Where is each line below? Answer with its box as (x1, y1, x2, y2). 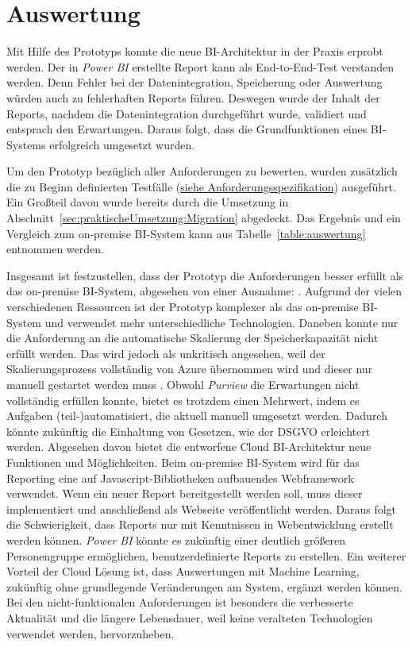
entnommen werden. (6, 241, 104, 257)
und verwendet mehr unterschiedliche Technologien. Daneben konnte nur (44, 314, 399, 330)
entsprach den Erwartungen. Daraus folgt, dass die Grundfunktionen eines (6, 121, 368, 137)
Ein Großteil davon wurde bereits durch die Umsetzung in (6, 194, 289, 210)
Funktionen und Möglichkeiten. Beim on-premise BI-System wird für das (6, 453, 360, 470)
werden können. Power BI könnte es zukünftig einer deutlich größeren (6, 531, 346, 548)
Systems (6, 136, 46, 152)
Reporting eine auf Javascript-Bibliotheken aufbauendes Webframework (6, 469, 354, 486)
